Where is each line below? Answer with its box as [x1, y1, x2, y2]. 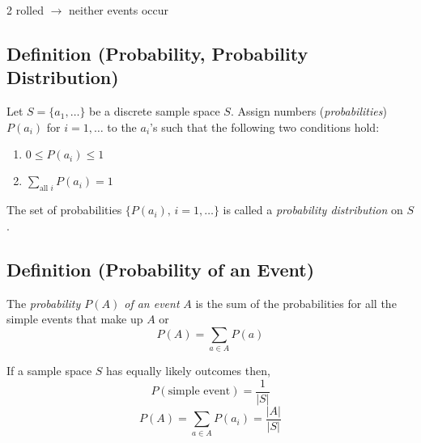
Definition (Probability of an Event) [6, 256, 315, 281]
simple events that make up [6, 310, 143, 327]
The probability [6, 294, 81, 311]
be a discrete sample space [89, 103, 220, 120]
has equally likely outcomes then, [106, 362, 270, 379]
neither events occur [69, 2, 169, 18]
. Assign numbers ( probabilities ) [230, 103, 387, 120]
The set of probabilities [6, 201, 122, 218]
